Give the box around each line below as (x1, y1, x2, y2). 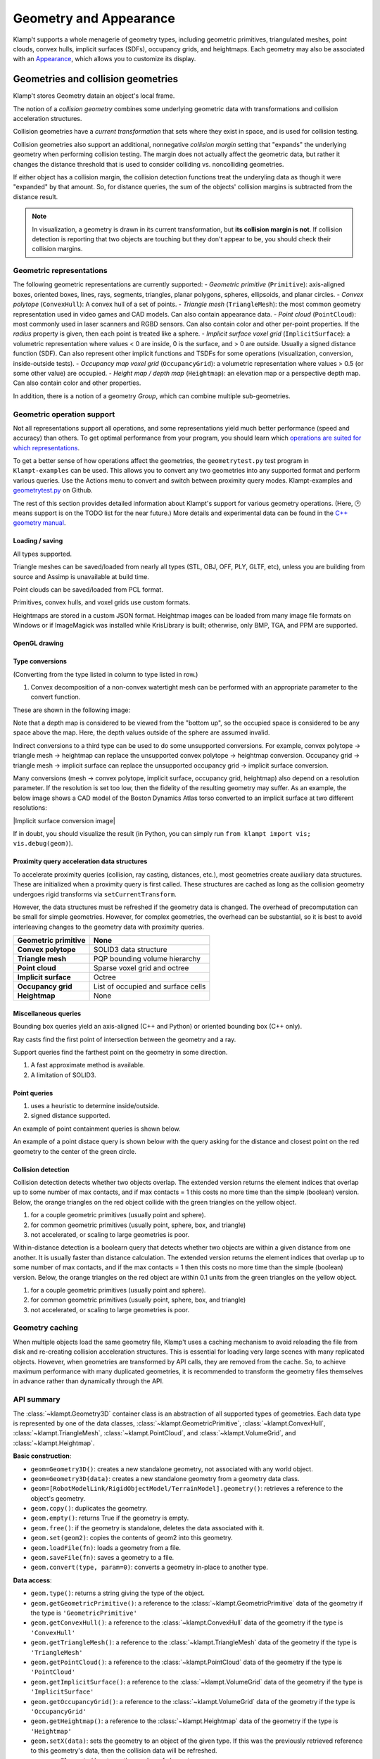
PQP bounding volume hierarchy (93, 954, 201, 964)
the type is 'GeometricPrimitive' (30, 1608, 137, 1617)
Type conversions (13, 657, 67, 666)
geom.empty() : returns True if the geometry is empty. (30, 1513, 189, 1523)
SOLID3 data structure (93, 945, 168, 955)
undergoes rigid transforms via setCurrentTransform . (13, 890, 177, 898)
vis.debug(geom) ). (13, 839, 73, 848)
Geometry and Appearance (13, 11, 175, 26)
